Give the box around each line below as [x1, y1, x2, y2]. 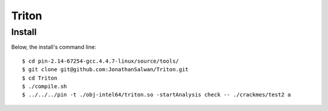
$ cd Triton [22, 74, 58, 81]
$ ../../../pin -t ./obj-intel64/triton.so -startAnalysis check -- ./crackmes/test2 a [22, 91, 292, 98]
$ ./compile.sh [22, 83, 67, 90]
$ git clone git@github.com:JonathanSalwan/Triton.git [22, 66, 189, 73]
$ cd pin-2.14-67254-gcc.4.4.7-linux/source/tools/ [22, 57, 179, 65]
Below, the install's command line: [11, 43, 97, 51]
